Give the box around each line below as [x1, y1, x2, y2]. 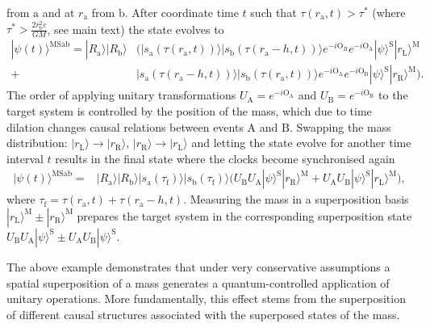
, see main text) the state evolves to [47, 20, 224, 37]
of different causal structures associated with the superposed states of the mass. [6, 305, 400, 322]
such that [250, 4, 297, 20]
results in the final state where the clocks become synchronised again [55, 149, 395, 166]
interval [6, 149, 44, 166]
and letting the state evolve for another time [191, 134, 411, 151]
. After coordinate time [124, 4, 239, 20]
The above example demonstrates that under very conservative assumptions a [6, 258, 390, 275]
